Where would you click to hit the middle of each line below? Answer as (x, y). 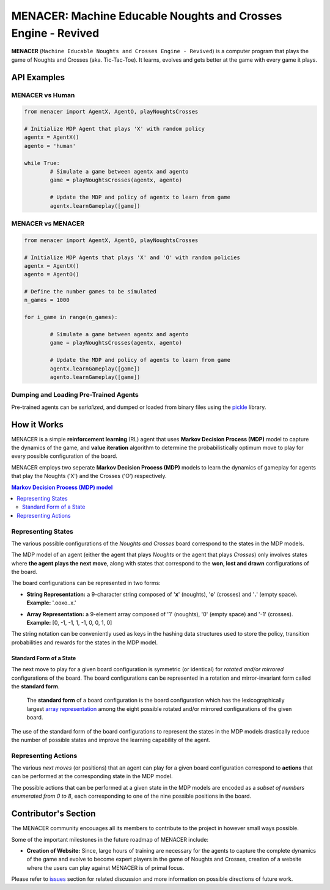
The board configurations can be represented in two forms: (86, 583)
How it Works (37, 425)
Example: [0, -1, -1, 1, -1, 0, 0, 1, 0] (69, 623)
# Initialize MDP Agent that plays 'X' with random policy (114, 129)
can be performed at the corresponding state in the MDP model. (92, 776)
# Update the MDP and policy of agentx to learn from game (140, 197)
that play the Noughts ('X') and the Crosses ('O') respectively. (89, 476)
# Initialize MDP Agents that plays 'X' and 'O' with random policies (132, 257)
